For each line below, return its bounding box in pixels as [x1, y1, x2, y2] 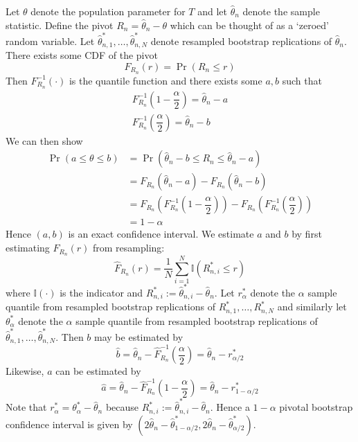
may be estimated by [94, 329, 184, 344]
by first [292, 227, 322, 241]
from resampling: [92, 240, 165, 255]
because [105, 400, 139, 414]
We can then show [6, 133, 83, 148]
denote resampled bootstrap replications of [150, 33, 332, 48]
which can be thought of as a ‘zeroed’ [170, 17, 329, 32]
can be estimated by [55, 364, 141, 378]
